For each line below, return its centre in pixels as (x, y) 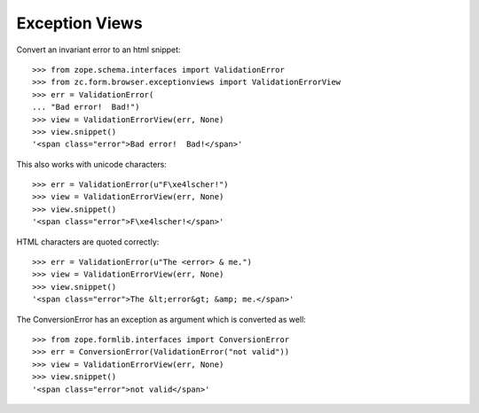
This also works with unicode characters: (92, 164)
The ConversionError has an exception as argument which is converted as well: (161, 319)
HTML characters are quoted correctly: (88, 242)
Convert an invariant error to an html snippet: (98, 50)
